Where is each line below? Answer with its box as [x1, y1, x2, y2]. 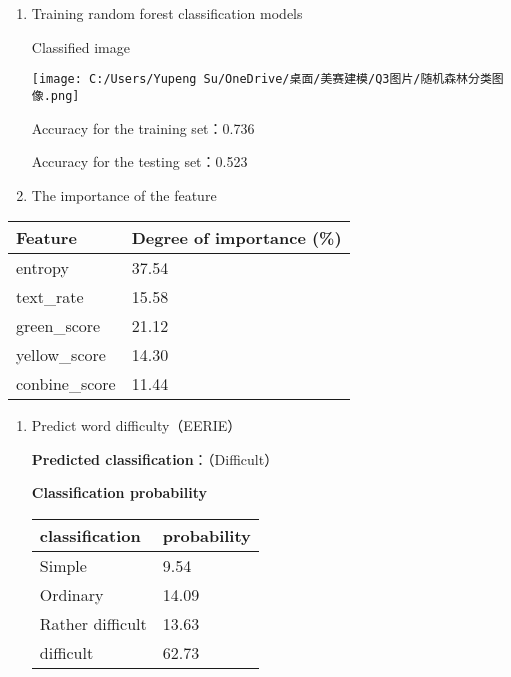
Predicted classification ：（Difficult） [31, 448, 279, 469]
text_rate [16, 285, 84, 309]
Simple [39, 554, 87, 578]
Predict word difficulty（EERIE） [31, 415, 242, 436]
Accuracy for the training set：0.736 [31, 117, 255, 138]
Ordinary [39, 583, 104, 607]
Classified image [31, 36, 130, 57]
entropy [16, 256, 69, 280]
